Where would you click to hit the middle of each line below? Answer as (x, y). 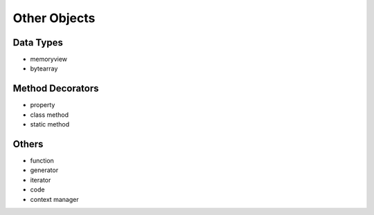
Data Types (38, 43)
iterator (41, 180)
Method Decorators (56, 89)
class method (50, 115)
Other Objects (54, 18)
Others (28, 144)
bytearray (44, 68)
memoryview (49, 59)
